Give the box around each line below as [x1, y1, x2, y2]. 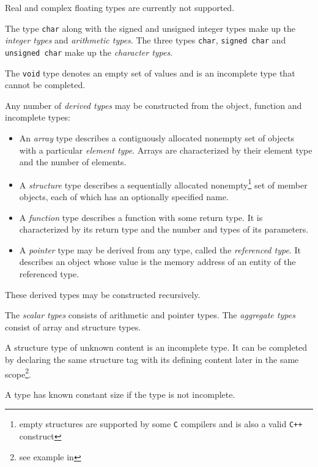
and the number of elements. [19, 155, 127, 168]
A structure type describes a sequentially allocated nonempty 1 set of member [19, 176, 308, 191]
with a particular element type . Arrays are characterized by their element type [19, 143, 312, 156]
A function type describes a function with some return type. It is [19, 211, 263, 223]
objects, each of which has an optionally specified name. [19, 190, 229, 203]
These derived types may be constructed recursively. [5, 288, 201, 301]
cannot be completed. [5, 78, 86, 91]
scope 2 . [5, 365, 31, 380]
